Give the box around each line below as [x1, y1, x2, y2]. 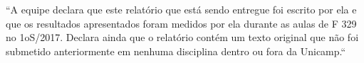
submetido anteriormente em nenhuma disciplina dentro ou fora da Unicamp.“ [6, 43, 346, 58]
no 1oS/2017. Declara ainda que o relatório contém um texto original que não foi [6, 30, 359, 45]
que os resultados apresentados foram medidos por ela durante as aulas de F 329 [6, 16, 357, 30]
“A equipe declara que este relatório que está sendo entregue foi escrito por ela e [6, 2, 357, 16]
